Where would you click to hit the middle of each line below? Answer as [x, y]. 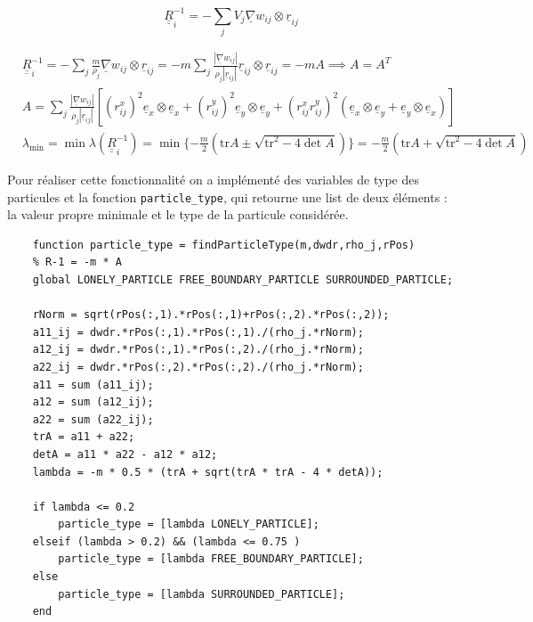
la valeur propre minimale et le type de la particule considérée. [178, 214]
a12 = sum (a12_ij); [93, 402]
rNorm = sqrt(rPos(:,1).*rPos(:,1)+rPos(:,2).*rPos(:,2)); [211, 315]
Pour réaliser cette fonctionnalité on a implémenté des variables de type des [214, 179]
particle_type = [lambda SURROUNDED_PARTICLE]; [202, 594]
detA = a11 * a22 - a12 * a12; [125, 454]
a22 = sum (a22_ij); [93, 419]
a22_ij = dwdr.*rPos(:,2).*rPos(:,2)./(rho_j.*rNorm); [198, 367]
